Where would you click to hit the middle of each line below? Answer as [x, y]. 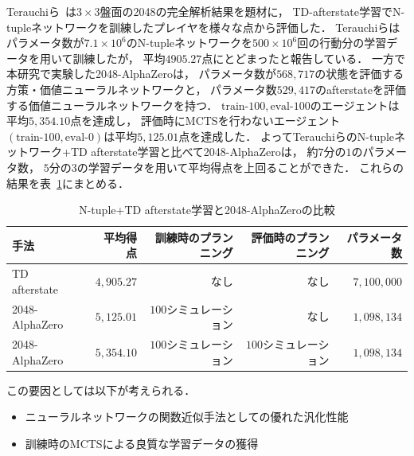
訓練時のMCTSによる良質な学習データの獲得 [142, 443]
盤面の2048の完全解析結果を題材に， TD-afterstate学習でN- [252, 11]
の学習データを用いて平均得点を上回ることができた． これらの [240, 167]
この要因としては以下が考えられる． [101, 390]
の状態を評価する [359, 74]
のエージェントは [355, 105]
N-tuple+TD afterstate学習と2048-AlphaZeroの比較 [207, 210]
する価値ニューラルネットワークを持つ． [112, 105]
